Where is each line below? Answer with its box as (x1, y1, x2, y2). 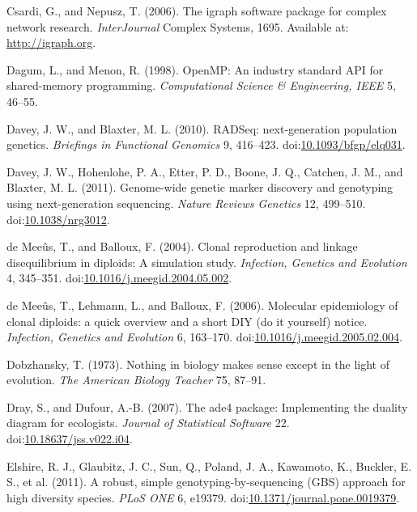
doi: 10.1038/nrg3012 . (6, 210, 110, 227)
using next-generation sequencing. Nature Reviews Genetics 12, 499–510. (6, 194, 366, 211)
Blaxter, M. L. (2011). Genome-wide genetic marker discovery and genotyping (6, 179, 394, 196)
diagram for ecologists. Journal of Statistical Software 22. (6, 414, 290, 431)
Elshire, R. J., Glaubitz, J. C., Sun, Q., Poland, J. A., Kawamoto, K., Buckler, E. (6, 457, 412, 474)
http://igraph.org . (6, 34, 96, 51)
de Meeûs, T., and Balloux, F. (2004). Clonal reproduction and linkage (6, 238, 358, 255)
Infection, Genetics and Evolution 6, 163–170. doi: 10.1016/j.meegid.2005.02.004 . (6, 328, 402, 345)
